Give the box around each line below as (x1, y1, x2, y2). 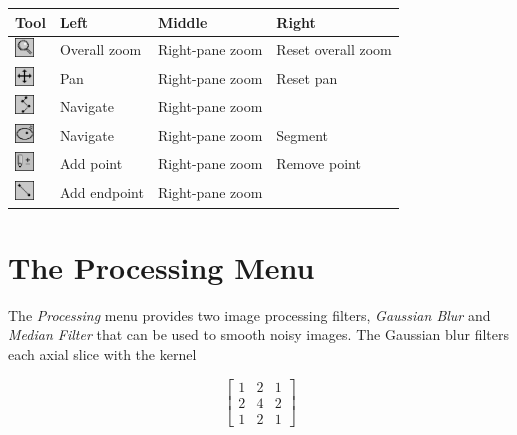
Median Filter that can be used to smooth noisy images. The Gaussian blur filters (8, 324, 509, 345)
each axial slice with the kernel (8, 343, 197, 364)
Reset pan (276, 67, 338, 88)
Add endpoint (59, 181, 144, 202)
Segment (276, 124, 329, 145)
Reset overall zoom (276, 39, 392, 60)
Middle (157, 11, 208, 32)
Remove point (276, 153, 361, 174)
